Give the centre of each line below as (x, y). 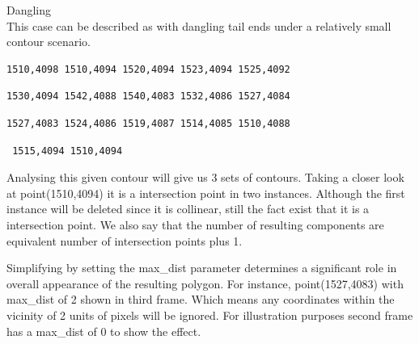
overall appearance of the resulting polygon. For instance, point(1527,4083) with (205, 283)
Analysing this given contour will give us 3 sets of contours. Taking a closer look (205, 177)
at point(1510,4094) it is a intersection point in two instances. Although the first (206, 193)
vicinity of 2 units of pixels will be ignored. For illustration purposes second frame (210, 315)
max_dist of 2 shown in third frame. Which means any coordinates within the (201, 299)
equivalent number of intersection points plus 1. (125, 240)
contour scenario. (49, 42)
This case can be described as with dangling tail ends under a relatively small (199, 25)
